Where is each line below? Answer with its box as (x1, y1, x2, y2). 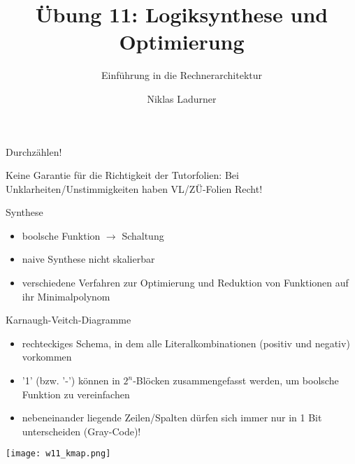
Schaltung (122, 228, 164, 242)
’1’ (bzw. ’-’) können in (22, 373, 120, 388)
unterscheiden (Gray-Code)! (22, 423, 141, 438)
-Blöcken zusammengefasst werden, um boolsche (133, 373, 339, 388)
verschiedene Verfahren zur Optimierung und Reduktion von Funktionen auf (22, 275, 349, 290)
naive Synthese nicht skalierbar (22, 252, 155, 266)
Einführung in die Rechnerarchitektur (101, 68, 263, 82)
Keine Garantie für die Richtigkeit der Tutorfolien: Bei (6, 168, 239, 182)
